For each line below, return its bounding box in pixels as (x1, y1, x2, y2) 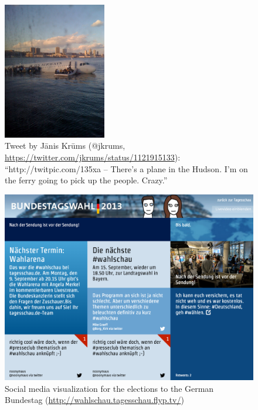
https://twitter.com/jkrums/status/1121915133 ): (5, 151, 181, 163)
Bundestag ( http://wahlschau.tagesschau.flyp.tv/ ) (5, 394, 184, 406)
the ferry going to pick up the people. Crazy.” (5, 174, 168, 186)
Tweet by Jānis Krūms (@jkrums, (5, 139, 125, 152)
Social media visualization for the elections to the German (5, 382, 214, 394)
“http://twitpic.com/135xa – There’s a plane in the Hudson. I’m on (5, 162, 248, 175)
